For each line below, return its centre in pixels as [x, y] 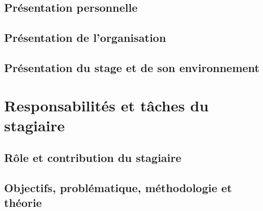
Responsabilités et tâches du [106, 105]
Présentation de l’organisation [85, 38]
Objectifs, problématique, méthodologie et [118, 188]
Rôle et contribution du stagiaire [93, 158]
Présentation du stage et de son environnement [132, 67]
